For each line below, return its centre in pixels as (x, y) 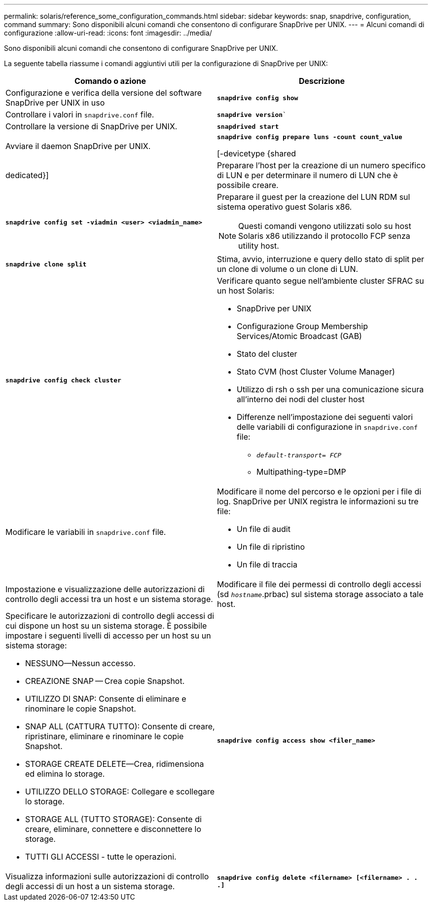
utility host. (259, 246)
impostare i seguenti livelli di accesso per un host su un (108, 636)
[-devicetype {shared (257, 153)
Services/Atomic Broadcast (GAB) (299, 336)
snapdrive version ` (252, 114)
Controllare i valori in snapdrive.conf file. (80, 114)
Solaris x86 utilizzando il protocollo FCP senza (324, 236)
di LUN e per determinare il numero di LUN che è (307, 175)
